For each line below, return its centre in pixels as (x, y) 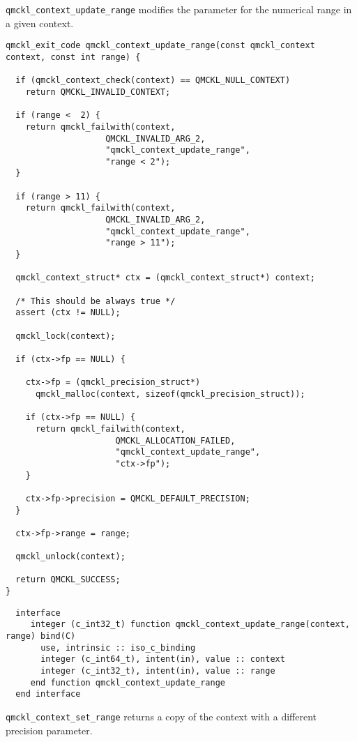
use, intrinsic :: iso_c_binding (118, 648)
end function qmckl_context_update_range (128, 682)
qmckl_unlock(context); (70, 557)
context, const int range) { (73, 57)
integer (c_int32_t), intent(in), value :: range (158, 671)
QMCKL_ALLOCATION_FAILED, (175, 440)
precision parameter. (49, 730)
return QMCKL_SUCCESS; (68, 580)
